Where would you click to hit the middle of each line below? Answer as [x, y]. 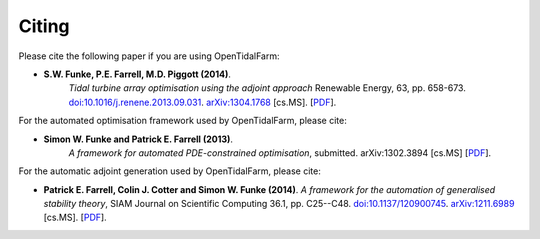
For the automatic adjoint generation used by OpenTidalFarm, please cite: [170, 171]
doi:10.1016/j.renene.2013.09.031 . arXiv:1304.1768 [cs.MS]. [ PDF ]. [202, 102]
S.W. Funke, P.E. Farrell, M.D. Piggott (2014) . [137, 74]
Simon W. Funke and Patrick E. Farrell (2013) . [138, 139]
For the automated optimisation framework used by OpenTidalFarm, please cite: [182, 121]
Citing [44, 26]
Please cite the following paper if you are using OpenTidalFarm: [149, 56]
